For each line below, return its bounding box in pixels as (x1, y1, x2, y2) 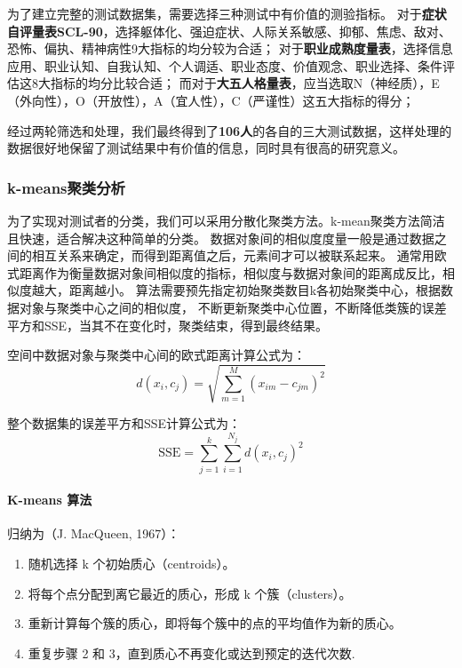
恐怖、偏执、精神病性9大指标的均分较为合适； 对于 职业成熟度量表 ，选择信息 (7, 39, 453, 58)
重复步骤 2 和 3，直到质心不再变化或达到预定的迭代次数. (28, 643, 355, 662)
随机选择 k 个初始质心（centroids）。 (28, 554, 235, 573)
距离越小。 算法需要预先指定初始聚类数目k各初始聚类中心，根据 (68, 281, 442, 299)
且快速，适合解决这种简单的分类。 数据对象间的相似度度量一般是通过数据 (7, 228, 434, 247)
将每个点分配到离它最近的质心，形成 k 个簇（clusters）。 (28, 584, 352, 602)
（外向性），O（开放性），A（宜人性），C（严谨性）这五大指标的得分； (7, 91, 415, 109)
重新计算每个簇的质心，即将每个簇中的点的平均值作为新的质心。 (28, 614, 402, 632)
